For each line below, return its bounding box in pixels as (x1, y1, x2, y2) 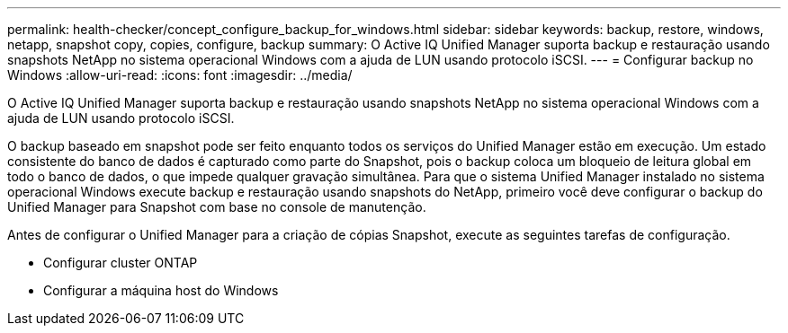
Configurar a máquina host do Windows (43, 283, 279, 298)
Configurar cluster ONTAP (43, 255, 198, 270)
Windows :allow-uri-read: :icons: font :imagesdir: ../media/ (7, 67, 353, 83)
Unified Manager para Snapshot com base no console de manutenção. (7, 199, 426, 215)
